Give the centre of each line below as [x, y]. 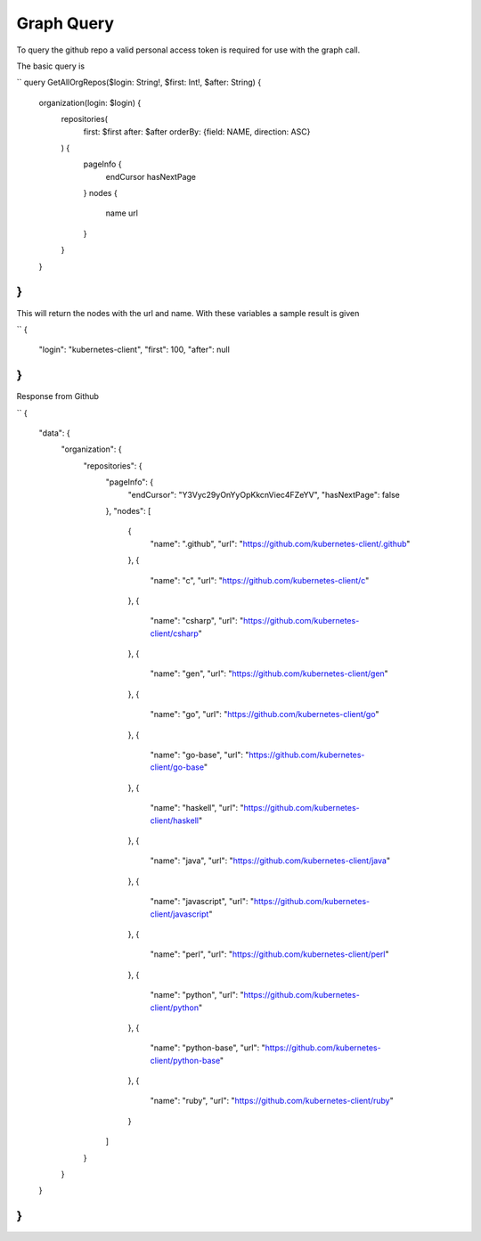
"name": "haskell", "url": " [197, 808]
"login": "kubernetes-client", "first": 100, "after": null [135, 350]
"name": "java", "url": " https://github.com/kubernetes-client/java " [270, 861]
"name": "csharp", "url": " [197, 621]
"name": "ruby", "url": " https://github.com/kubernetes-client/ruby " [272, 1101]
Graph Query [65, 23]
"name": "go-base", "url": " [200, 755]
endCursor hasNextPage [151, 176]
